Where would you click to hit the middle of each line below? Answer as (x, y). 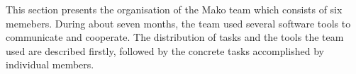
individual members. (50, 64)
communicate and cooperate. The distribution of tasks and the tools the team (175, 37)
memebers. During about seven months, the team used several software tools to (178, 23)
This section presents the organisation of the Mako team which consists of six (174, 9)
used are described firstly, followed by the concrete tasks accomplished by (165, 50)
